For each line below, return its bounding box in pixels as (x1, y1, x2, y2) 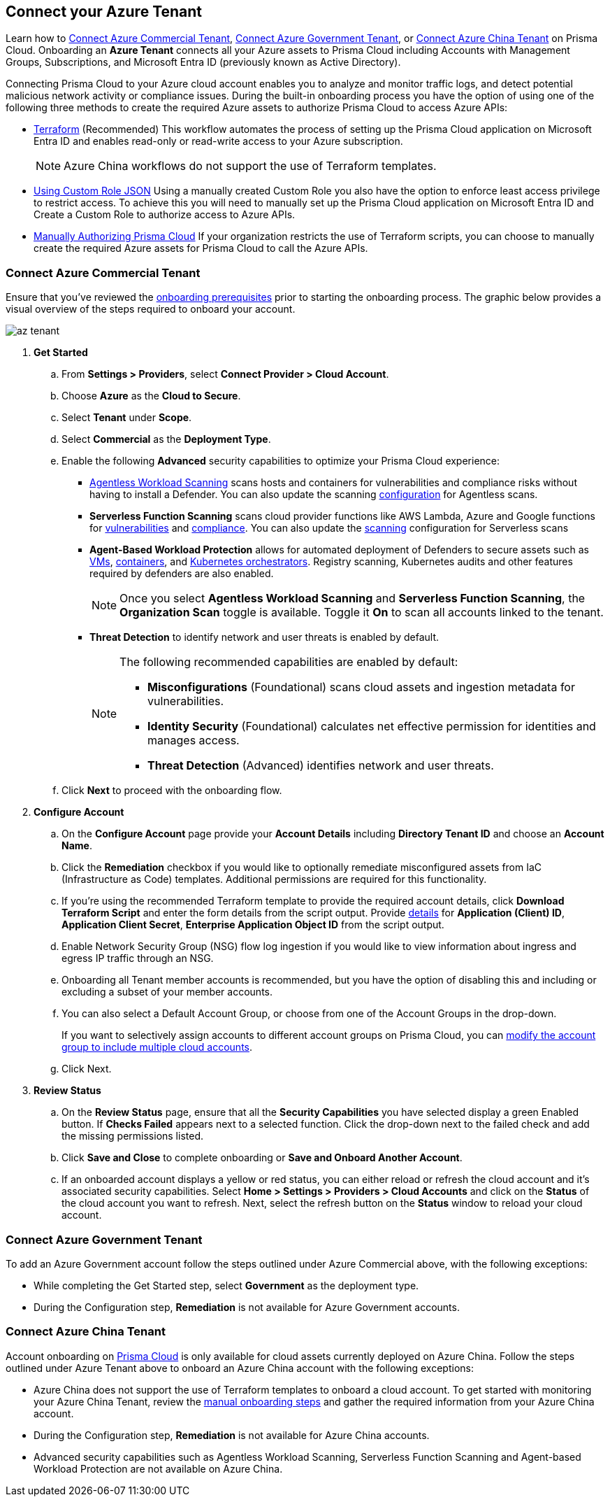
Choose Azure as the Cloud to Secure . (61, 390, 241, 402)
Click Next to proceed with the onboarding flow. (61, 784, 282, 797)
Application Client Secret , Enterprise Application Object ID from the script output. (61, 919, 444, 931)
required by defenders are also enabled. (89, 567, 274, 580)
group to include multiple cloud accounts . (61, 1041, 253, 1054)
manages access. (147, 733, 240, 748)
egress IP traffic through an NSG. (61, 952, 214, 965)
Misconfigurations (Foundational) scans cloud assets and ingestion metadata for (147, 680, 575, 695)
